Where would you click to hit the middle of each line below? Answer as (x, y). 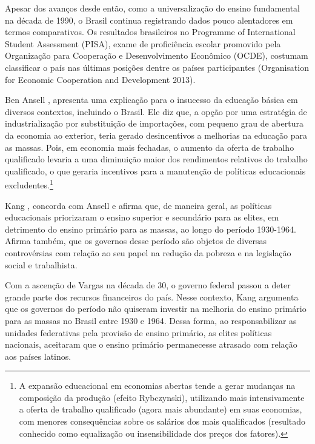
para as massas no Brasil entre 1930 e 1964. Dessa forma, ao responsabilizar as (151, 320)
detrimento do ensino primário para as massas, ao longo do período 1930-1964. (151, 229)
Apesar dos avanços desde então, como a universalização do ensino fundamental (153, 8)
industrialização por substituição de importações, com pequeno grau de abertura (154, 123)
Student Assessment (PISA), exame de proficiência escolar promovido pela (143, 43)
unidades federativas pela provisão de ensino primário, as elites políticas (138, 332)
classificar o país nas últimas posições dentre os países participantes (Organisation (157, 67)
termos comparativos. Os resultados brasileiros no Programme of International (150, 32)
